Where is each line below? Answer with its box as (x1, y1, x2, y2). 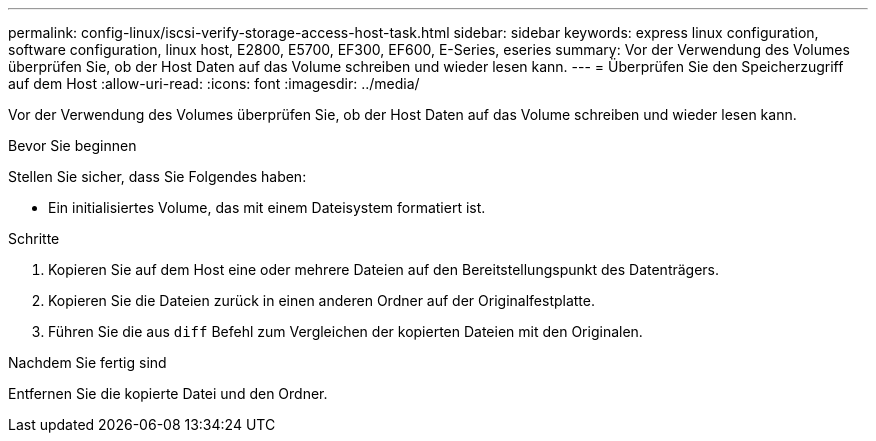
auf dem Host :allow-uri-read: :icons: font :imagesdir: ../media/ (8, 75, 420, 92)
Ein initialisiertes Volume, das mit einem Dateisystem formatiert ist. (48, 199, 486, 216)
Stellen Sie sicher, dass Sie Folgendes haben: (8, 168, 307, 185)
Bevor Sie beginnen (8, 137, 137, 154)
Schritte (8, 230, 60, 247)
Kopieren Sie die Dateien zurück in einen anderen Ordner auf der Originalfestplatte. (48, 292, 596, 309)
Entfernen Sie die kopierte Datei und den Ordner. (8, 385, 328, 402)
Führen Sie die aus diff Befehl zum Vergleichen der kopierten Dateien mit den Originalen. (48, 323, 643, 340)
